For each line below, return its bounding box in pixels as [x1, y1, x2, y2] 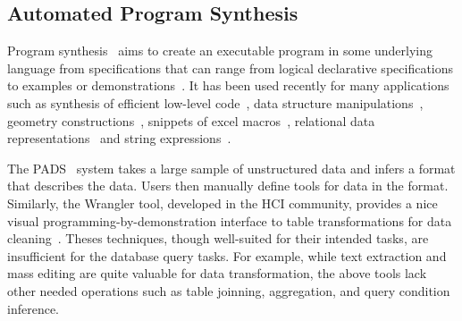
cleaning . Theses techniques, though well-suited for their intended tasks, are [7, 229, 429, 248]
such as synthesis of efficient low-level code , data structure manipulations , [7, 93, 424, 112]
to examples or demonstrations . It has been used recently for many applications [7, 76, 449, 95]
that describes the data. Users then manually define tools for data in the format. [7, 176, 449, 195]
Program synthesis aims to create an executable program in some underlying [7, 41, 433, 60]
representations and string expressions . [7, 129, 231, 148]
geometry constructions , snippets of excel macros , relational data [7, 111, 375, 130]
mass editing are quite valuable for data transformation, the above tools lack [7, 264, 427, 283]
